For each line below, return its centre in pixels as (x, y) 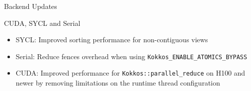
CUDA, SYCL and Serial (42, 23)
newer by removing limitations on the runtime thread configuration (118, 83)
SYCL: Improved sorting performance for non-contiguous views (112, 40)
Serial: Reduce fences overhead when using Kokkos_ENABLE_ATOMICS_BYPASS (131, 56)
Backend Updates (31, 6)
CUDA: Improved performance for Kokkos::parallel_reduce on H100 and (130, 73)
